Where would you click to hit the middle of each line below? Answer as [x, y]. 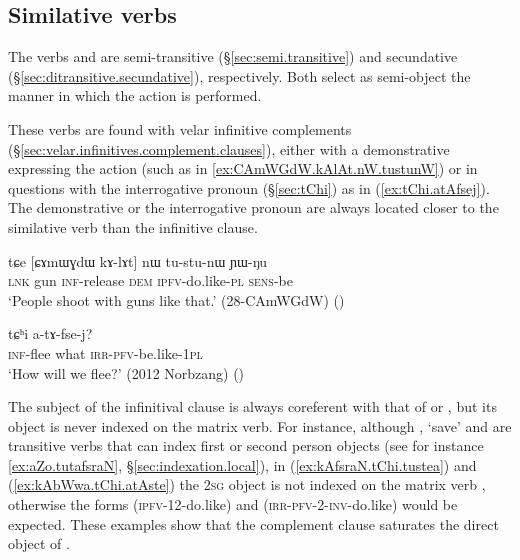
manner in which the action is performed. [135, 95]
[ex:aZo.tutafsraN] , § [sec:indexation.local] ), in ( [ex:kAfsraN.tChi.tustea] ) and [242, 464]
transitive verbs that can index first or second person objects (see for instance [246, 445]
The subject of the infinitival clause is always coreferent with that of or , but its [252, 406]
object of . [39, 543]
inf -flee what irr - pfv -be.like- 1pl [105, 352]
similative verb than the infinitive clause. [133, 226]
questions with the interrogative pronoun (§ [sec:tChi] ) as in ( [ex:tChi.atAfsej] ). [249, 187]
